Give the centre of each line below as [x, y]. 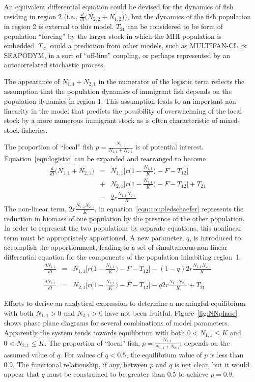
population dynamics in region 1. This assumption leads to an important [113, 101]
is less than [227, 354]
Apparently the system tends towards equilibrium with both [95, 332]
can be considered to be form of [175, 26]
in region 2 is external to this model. [59, 26]
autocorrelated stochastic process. [55, 65]
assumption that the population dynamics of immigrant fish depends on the [118, 91]
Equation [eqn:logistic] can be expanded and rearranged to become [105, 159]
